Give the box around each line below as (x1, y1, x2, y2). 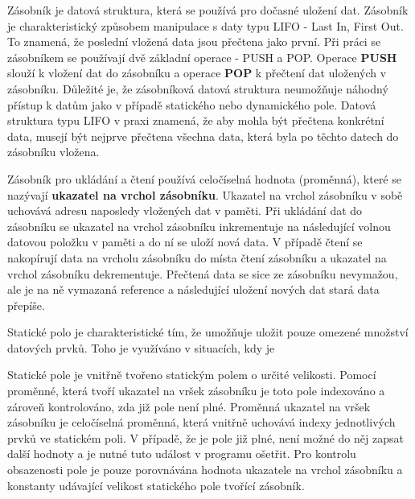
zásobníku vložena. (7, 143, 100, 160)
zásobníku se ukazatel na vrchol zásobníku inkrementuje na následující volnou (7, 217, 391, 234)
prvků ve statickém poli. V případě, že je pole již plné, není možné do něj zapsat (7, 429, 404, 446)
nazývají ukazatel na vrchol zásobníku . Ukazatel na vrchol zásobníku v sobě (7, 186, 403, 203)
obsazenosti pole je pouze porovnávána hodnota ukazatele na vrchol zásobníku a (7, 461, 403, 478)
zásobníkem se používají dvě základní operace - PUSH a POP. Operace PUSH (7, 48, 397, 65)
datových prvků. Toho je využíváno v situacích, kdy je (7, 339, 275, 356)
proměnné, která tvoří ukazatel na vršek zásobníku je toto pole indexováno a (7, 382, 385, 399)
